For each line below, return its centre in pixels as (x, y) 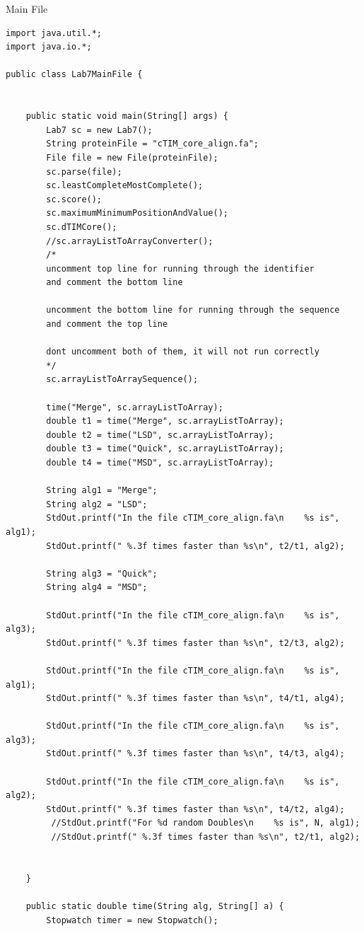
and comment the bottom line (115, 283)
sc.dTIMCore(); (82, 227)
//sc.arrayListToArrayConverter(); (130, 241)
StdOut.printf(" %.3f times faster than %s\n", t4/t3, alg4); (195, 754)
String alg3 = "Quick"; (102, 573)
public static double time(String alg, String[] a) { (155, 906)
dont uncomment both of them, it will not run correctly (183, 352)
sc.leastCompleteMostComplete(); (125, 186)
